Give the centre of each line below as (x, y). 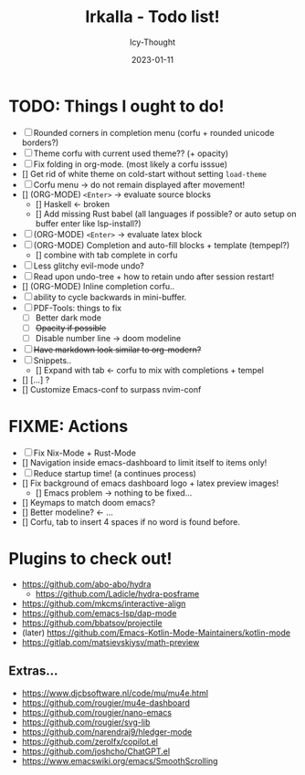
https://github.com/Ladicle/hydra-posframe (117, 593)
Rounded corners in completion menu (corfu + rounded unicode (154, 132)
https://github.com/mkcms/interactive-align (104, 603)
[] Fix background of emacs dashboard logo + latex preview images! (150, 483)
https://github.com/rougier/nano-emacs (97, 712)
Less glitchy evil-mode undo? (89, 266)
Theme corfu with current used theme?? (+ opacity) (131, 153)
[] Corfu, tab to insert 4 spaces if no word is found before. (131, 521)
